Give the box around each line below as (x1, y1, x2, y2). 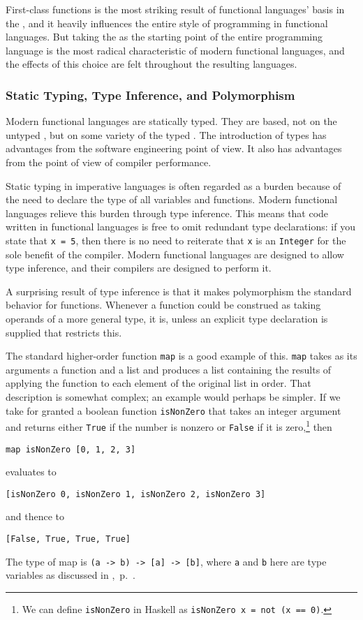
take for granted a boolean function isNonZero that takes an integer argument (6, 403, 341, 418)
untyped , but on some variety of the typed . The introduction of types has (6, 127, 327, 142)
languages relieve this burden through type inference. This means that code (6, 205, 329, 220)
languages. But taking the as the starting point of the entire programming (6, 29, 323, 44)
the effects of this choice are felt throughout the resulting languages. (6, 57, 297, 71)
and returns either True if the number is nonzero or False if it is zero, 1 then (6, 418, 332, 434)
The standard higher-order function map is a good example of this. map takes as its (6, 348, 357, 363)
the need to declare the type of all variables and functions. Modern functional (6, 192, 338, 207)
